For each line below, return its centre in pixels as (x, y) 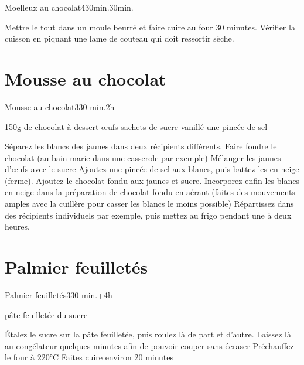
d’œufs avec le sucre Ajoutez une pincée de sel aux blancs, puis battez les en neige (152, 169)
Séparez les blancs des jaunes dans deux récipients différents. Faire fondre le (141, 146)
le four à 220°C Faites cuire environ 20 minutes (89, 357)
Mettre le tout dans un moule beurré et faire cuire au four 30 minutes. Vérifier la (150, 27)
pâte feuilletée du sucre (46, 314)
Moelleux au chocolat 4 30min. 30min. (69, 7)
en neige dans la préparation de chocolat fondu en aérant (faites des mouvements (150, 192)
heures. (17, 226)
